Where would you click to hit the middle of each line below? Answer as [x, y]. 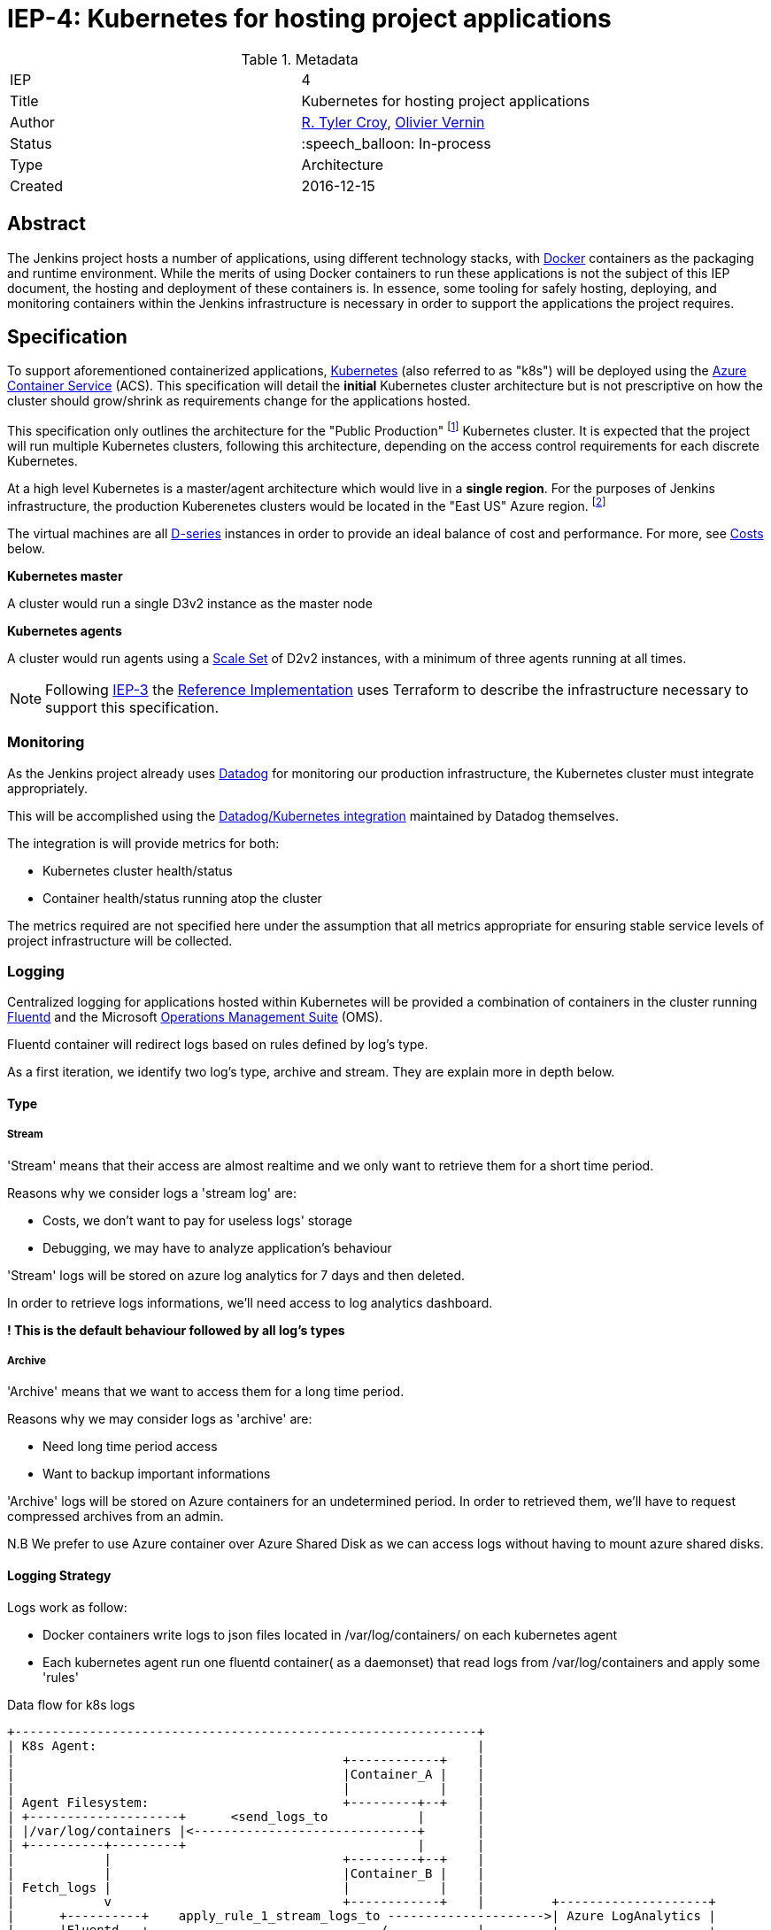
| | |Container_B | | [246, 1873]
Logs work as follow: [67, 1607]
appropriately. [48, 788]
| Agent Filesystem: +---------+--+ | [246, 1802]
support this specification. [132, 707]
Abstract [46, 224]
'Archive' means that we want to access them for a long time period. [206, 1392]
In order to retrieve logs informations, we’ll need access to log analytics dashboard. [250, 1302]
